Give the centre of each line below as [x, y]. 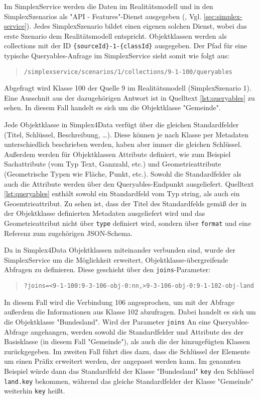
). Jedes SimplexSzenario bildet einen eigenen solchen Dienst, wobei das [137, 26]
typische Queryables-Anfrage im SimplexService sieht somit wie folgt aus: [117, 56]
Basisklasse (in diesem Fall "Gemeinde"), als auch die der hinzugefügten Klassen [127, 341]
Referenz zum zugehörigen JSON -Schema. [68, 233]
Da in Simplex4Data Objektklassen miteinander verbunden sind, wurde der [120, 250]
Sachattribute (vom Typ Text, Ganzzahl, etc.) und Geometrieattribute [113, 164]
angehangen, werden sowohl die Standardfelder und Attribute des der [137, 331]
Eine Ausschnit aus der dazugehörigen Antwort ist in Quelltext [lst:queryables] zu [129, 97]
